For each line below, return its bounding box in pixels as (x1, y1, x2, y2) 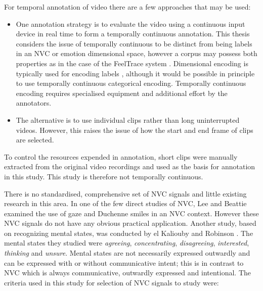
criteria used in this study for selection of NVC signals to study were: (4, 277, 219, 287)
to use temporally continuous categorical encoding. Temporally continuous (16, 78, 246, 88)
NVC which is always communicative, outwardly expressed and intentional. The (4, 267, 251, 278)
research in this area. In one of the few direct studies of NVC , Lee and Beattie (4, 198, 247, 209)
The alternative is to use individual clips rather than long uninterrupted (16, 114, 240, 125)
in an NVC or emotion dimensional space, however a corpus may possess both (16, 48, 257, 59)
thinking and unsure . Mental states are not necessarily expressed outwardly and (4, 248, 250, 258)
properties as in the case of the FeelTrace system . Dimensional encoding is (16, 58, 248, 68)
